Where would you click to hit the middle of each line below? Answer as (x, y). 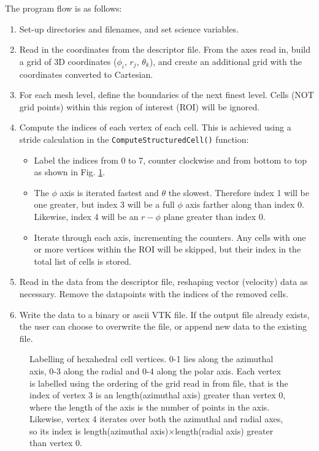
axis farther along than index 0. (245, 204)
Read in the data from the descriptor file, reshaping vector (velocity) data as (163, 282)
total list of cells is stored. (83, 261)
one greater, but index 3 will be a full (104, 204)
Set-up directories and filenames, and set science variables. (129, 28)
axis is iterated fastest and (109, 192)
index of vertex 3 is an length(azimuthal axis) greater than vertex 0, (158, 395)
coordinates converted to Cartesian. (86, 74)
